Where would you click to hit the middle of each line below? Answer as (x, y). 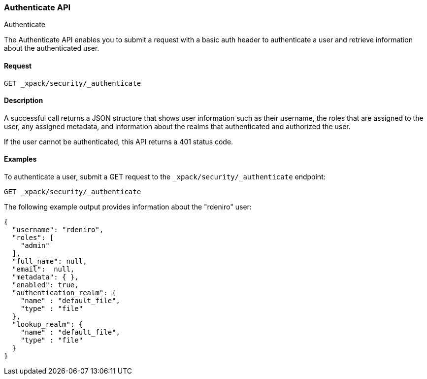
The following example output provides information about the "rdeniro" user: (128, 207)
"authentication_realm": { (64, 293)
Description (24, 101)
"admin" (35, 246)
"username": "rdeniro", (58, 230)
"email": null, (43, 269)
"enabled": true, (45, 285)
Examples (20, 159)
